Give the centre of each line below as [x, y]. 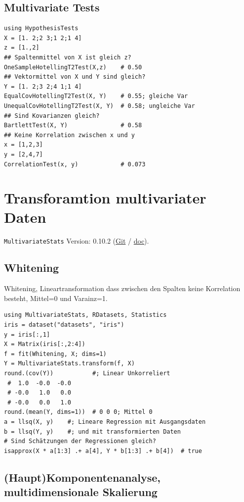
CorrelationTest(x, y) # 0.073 [75, 164]
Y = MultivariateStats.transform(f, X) [69, 364]
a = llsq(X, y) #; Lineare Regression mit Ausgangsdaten [105, 422]
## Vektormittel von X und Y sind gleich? [75, 77]
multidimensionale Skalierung [81, 492]
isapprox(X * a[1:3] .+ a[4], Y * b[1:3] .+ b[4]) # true [103, 451]
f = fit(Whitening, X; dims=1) [55, 354]
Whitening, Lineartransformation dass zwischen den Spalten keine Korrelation [122, 288]
